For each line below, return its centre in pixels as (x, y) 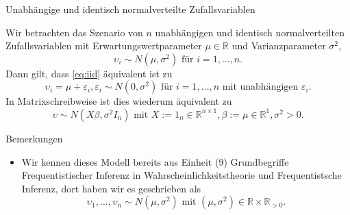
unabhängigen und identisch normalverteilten (250, 32)
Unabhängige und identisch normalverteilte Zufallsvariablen (130, 9)
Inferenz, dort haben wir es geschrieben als (111, 188)
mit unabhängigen (260, 87)
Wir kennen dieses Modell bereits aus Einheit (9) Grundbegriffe (155, 161)
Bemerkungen (34, 138)
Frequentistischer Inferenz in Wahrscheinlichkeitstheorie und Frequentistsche (182, 175)
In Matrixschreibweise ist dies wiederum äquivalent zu (119, 101)
